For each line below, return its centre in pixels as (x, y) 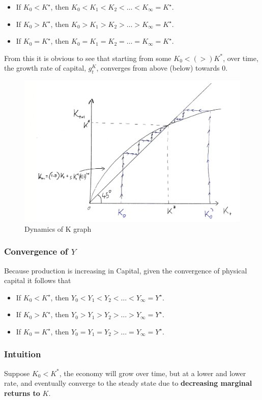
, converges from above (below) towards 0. (162, 68)
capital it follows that (38, 280)
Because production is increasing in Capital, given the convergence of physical (126, 270)
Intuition (23, 354)
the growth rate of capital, (45, 68)
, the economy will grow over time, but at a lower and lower (153, 373)
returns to (22, 393)
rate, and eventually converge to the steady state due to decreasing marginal (128, 383)
